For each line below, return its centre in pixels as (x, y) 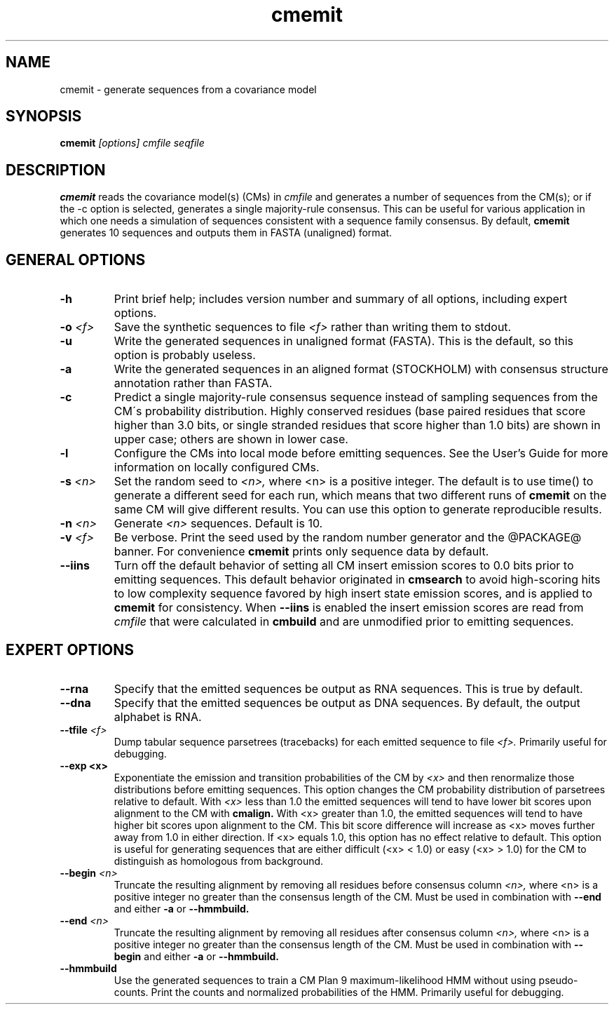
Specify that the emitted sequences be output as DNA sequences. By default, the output (347, 702)
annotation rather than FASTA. (193, 383)
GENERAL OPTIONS (76, 260)
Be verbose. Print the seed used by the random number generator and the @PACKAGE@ (348, 538)
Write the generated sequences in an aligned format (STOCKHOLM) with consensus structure (361, 369)
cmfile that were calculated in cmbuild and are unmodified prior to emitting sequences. (344, 622)
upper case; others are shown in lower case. (231, 439)
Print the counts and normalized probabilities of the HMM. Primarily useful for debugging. (357, 992)
